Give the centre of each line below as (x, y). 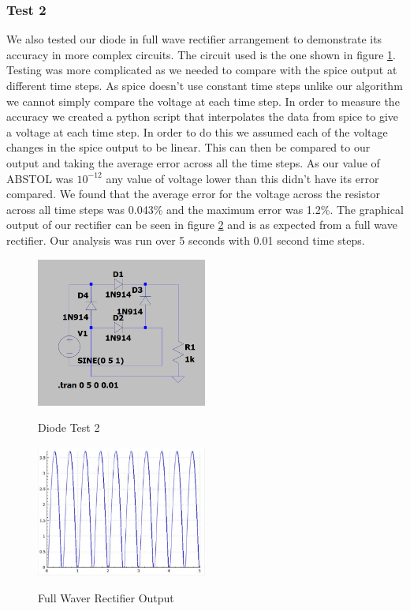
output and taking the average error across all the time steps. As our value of (193, 162)
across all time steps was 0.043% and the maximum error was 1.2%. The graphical (205, 209)
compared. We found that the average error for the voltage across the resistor (193, 194)
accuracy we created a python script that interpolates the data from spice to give (202, 116)
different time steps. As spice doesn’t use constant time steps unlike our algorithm (205, 85)
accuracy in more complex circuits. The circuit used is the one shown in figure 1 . (201, 54)
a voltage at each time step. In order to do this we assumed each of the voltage (197, 131)
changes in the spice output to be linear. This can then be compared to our (188, 147)
